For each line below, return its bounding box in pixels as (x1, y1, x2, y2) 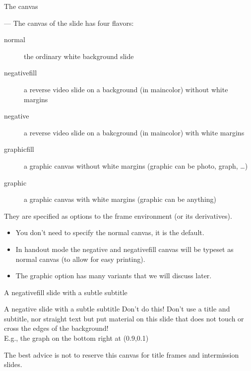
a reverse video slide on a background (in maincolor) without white (24, 84, 228, 94)
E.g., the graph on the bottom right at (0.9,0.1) (4, 333, 149, 343)
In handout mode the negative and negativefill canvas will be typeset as (15, 244, 234, 254)
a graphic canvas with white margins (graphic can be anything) (24, 194, 217, 204)
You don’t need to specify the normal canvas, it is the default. (15, 227, 204, 238)
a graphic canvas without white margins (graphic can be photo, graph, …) (24, 160, 248, 171)
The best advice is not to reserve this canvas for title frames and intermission (4, 349, 239, 360)
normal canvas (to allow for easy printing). (15, 253, 145, 264)
